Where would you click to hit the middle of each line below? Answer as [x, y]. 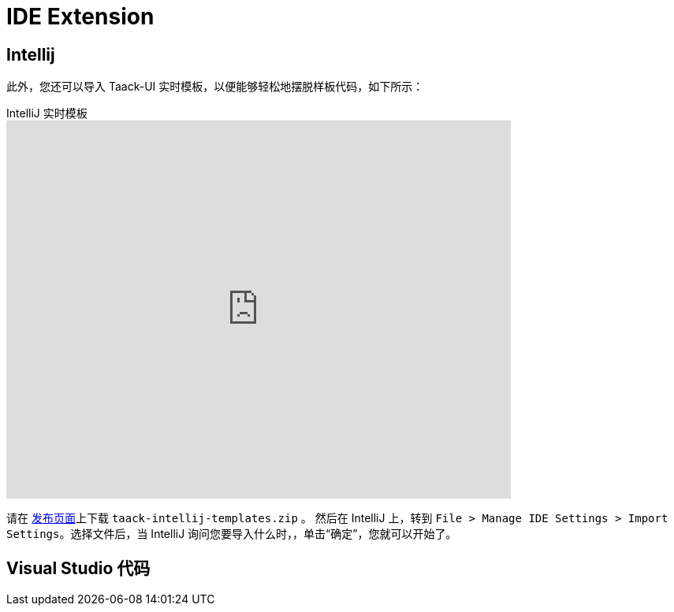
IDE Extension [80, 17]
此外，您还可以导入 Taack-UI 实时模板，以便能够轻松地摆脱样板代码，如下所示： [215, 87]
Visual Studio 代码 [78, 568]
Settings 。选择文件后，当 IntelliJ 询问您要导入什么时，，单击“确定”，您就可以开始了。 [232, 534]
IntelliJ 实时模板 [47, 113]
